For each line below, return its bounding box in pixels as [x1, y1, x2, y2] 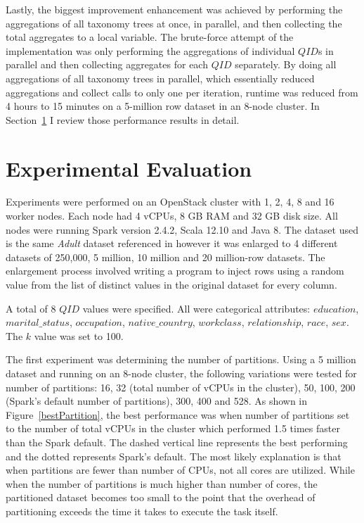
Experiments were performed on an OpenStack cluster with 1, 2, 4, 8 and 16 [6, 194, 334, 209]
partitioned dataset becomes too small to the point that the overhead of [6, 490, 316, 505]
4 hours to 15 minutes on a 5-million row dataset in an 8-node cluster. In [6, 99, 320, 113]
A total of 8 [6, 301, 56, 315]
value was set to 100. [34, 328, 124, 343]
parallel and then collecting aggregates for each [6, 57, 208, 72]
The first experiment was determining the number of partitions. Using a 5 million [6, 352, 356, 367]
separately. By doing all [235, 57, 337, 72]
